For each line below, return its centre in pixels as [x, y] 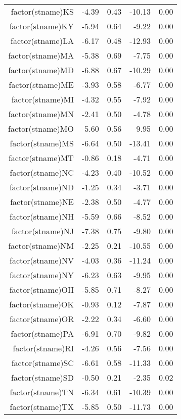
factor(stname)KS [42, 11]
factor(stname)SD [42, 377]
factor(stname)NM [41, 246]
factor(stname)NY [42, 275]
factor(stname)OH [41, 290]
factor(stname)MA [41, 55]
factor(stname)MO [41, 128]
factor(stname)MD [41, 70]
